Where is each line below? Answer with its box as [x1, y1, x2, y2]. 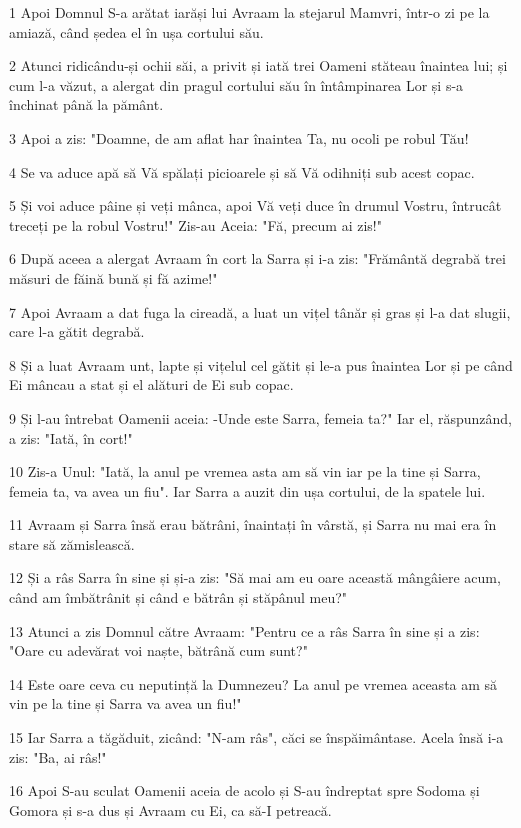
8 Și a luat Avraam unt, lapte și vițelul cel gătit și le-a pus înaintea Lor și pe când [9, 354, 513, 375]
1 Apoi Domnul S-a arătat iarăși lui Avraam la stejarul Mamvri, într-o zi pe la [9, 2, 490, 22]
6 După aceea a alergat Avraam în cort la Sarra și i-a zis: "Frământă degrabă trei [9, 248, 506, 269]
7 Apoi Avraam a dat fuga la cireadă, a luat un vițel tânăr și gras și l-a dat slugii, [9, 301, 511, 322]
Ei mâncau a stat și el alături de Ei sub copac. [9, 374, 294, 395]
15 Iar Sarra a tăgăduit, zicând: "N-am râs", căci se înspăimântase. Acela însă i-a [9, 727, 504, 748]
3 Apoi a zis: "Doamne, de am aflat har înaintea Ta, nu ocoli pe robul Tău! [9, 127, 469, 148]
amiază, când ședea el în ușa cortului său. [9, 21, 264, 42]
